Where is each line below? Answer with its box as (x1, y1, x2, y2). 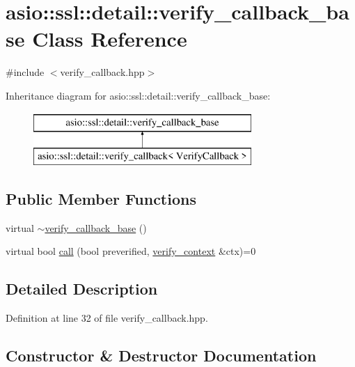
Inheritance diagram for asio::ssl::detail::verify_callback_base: (6, 88, 271, 102)
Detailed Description (6, 278, 158, 299)
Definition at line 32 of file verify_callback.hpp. (6, 311, 208, 325)
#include (6, 65, 45, 79)
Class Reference (32, 24, 187, 53)
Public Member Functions (6, 188, 196, 210)
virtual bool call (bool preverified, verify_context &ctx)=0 (6, 244, 256, 258)
